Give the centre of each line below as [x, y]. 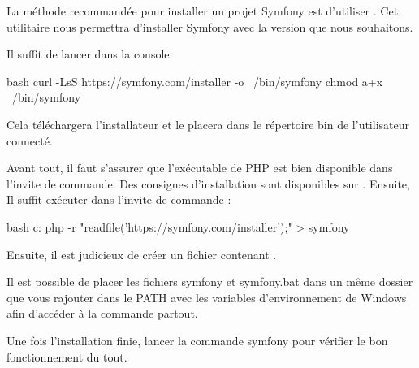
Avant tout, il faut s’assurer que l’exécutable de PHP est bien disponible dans [200, 168]
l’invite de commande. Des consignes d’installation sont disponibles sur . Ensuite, [208, 183]
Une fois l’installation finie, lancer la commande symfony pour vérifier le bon [197, 340]
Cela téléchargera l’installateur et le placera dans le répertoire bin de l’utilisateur [208, 124]
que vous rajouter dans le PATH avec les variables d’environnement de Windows [207, 297]
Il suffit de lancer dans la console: [90, 54]
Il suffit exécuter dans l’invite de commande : [119, 199]
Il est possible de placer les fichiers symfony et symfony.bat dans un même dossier [210, 281]
